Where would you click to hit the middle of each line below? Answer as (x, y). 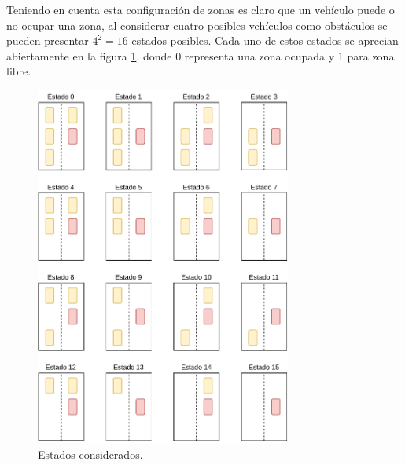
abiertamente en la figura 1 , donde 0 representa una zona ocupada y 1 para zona (201, 55)
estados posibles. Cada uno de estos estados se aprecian (265, 40)
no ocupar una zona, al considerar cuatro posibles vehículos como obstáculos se (197, 25)
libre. (19, 71)
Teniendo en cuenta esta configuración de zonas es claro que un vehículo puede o (201, 9)
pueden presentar (48, 40)
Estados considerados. (90, 454)
